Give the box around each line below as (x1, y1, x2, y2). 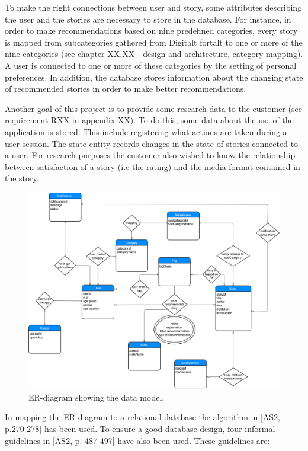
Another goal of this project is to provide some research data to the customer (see (5, 102, 302, 114)
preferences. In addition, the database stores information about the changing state (5, 71, 303, 83)
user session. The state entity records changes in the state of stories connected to (5, 137, 299, 149)
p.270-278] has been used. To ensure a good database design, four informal (5, 422, 275, 434)
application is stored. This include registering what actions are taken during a (5, 125, 287, 137)
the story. (5, 172, 39, 184)
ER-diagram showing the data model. (28, 391, 165, 403)
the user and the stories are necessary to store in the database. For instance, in (5, 12, 291, 25)
